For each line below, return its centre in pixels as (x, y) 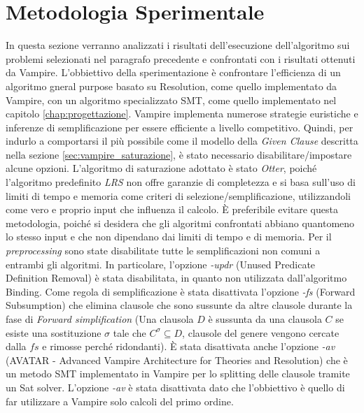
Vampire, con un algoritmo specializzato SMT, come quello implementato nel (171, 100)
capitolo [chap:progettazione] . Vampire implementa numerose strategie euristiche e (182, 114)
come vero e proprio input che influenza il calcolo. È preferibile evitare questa (172, 209)
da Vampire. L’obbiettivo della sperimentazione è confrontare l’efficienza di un (173, 72)
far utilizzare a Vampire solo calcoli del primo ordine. (120, 401)
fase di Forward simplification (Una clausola (100, 319)
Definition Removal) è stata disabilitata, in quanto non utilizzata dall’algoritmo (176, 278)
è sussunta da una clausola (265, 319)
